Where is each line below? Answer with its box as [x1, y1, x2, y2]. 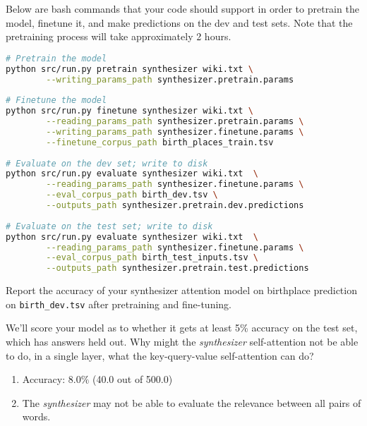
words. [22, 409, 51, 424]
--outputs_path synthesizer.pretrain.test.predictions [46, 263, 309, 274]
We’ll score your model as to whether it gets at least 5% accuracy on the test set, [6, 320, 358, 335]
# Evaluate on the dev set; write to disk [6, 158, 208, 169]
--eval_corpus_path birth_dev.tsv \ [46, 190, 218, 200]
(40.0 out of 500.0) [92, 372, 173, 387]
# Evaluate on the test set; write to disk [6, 221, 213, 231]
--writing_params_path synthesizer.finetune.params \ [46, 126, 304, 137]
